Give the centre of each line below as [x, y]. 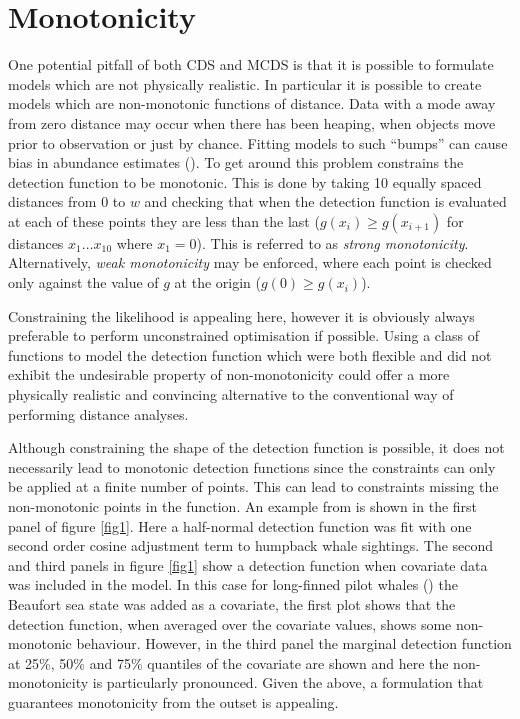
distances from [52, 201]
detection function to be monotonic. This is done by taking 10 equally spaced [245, 181]
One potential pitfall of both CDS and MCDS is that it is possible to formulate [251, 64]
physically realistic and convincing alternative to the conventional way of [231, 394]
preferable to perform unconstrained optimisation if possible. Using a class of [243, 335]
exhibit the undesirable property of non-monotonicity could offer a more [229, 374]
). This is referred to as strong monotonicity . [332, 242]
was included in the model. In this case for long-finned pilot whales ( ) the [233, 584]
